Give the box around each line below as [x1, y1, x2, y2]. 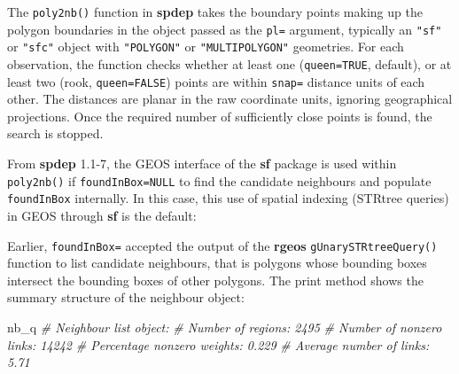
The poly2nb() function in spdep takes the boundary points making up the [7, 3, 423, 20]
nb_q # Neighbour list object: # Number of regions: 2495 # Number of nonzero [7, 318, 442, 336]
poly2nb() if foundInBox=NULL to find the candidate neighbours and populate [7, 171, 432, 190]
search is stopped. [7, 124, 104, 143]
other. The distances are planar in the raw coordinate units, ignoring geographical [7, 90, 453, 108]
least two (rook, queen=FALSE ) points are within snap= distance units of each [7, 72, 425, 90]
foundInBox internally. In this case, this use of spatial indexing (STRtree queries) [7, 189, 449, 207]
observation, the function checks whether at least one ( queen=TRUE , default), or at [7, 54, 452, 73]
